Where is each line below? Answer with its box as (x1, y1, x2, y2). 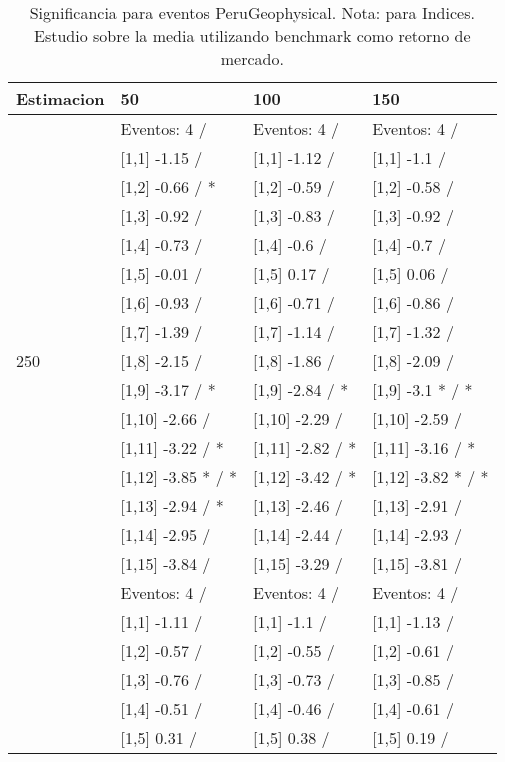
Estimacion (16, 87, 105, 110)
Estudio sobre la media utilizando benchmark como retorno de (33, 24, 471, 47)
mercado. (220, 47, 284, 70)
